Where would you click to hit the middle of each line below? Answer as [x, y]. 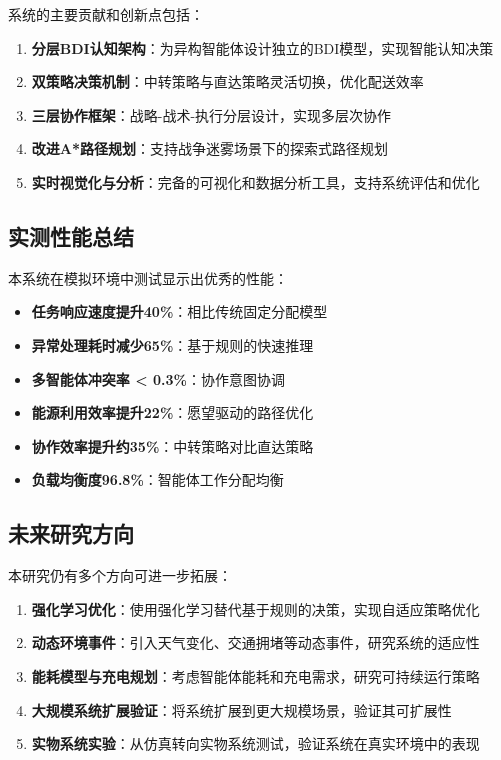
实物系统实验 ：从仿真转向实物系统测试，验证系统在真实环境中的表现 [255, 743]
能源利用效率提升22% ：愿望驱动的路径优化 [172, 412]
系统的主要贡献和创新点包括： [106, 14]
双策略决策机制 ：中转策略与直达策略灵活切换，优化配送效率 [227, 81]
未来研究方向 [71, 533]
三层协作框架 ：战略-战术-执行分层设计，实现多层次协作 [211, 114]
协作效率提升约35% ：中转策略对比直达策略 [172, 445]
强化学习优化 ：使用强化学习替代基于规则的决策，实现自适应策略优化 [255, 608]
